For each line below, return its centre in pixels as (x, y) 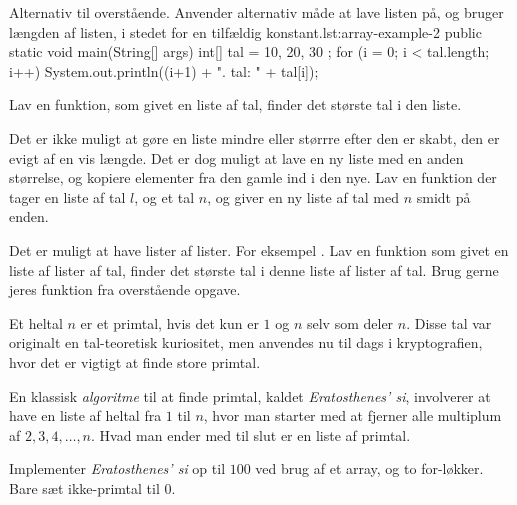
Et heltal (36, 322)
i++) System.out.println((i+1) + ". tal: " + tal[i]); (164, 70)
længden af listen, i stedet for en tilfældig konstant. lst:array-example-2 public (245, 31)
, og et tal (164, 196)
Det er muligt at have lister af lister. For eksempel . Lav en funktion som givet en (259, 249)
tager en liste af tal (67, 196)
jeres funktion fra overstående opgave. (125, 289)
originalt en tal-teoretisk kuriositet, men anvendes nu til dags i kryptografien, (246, 342)
